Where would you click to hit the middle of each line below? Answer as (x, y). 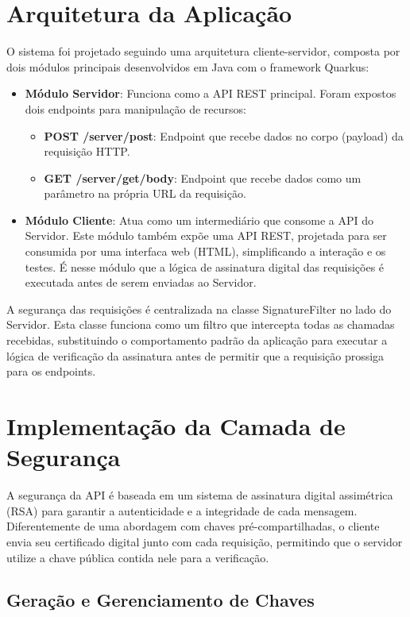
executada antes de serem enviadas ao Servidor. (141, 282)
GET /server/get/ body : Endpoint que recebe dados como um (203, 177)
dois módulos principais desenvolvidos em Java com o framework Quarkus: (188, 66)
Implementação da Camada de (176, 426)
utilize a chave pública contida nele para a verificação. (138, 557)
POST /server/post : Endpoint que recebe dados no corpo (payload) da (224, 135)
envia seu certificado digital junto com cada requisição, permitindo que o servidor (205, 541)
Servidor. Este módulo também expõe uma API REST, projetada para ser (206, 235)
